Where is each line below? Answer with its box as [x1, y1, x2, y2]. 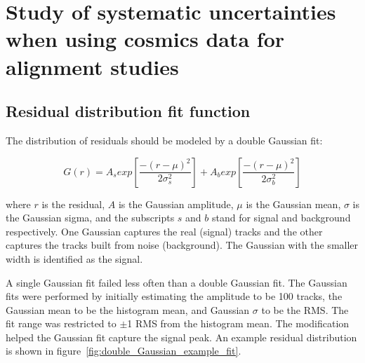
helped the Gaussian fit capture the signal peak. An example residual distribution [6, 329, 357, 344]
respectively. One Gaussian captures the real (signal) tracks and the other [6, 224, 323, 238]
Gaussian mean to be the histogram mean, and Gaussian [6, 302, 250, 317]
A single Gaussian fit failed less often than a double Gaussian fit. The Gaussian [6, 275, 347, 289]
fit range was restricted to [6, 316, 117, 331]
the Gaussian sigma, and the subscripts [6, 210, 175, 225]
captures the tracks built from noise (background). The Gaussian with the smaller [6, 238, 359, 252]
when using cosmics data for [6, 25, 285, 53]
